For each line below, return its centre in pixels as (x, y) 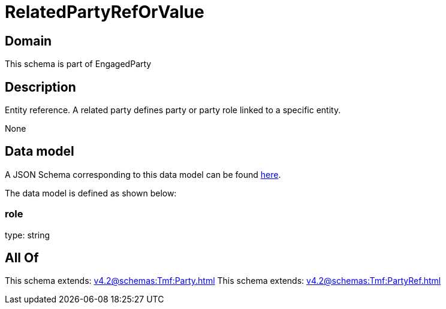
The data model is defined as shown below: (91, 193)
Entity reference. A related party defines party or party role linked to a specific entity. (173, 110)
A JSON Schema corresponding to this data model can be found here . (143, 174)
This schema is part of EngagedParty (78, 64)
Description (40, 87)
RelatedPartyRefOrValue (105, 12)
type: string (28, 235)
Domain (28, 41)
